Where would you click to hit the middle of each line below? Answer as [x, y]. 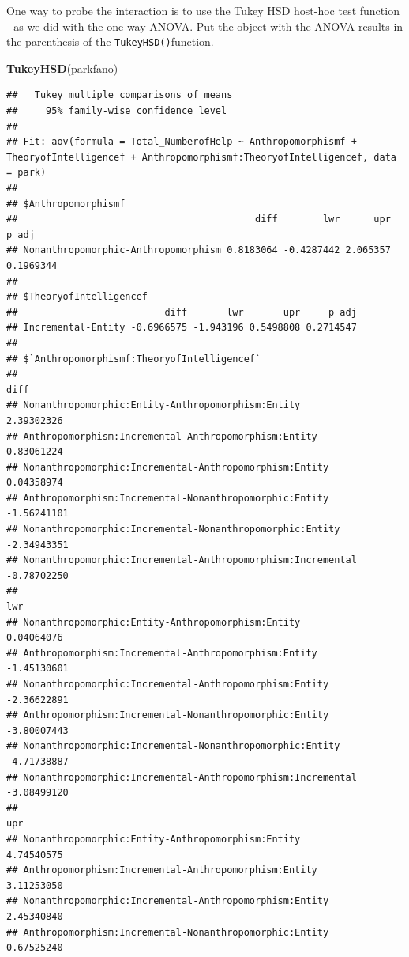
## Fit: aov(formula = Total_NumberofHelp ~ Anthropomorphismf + [182, 142]
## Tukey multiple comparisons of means [120, 95]
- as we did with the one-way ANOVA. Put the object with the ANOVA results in [205, 26]
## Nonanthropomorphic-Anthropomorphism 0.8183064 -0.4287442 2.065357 [199, 250]
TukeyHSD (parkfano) [62, 68]
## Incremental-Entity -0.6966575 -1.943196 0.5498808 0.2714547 [182, 328]
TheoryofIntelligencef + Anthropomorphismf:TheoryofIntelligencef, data [201, 157]
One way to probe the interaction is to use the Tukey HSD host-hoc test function [203, 10]
